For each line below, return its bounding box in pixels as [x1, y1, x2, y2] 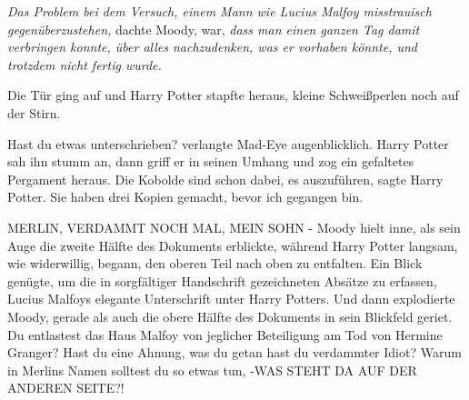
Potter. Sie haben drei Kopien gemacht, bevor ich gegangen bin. [7, 187, 364, 206]
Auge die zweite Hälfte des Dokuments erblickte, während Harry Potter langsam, [7, 235, 458, 255]
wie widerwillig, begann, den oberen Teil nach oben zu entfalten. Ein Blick [7, 254, 423, 273]
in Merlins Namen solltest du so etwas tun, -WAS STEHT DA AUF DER [7, 360, 417, 379]
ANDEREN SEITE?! [7, 378, 125, 397]
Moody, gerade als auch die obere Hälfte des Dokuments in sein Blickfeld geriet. [7, 306, 453, 325]
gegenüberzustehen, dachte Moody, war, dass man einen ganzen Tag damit [7, 19, 420, 38]
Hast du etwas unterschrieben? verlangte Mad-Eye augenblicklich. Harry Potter [7, 134, 449, 153]
